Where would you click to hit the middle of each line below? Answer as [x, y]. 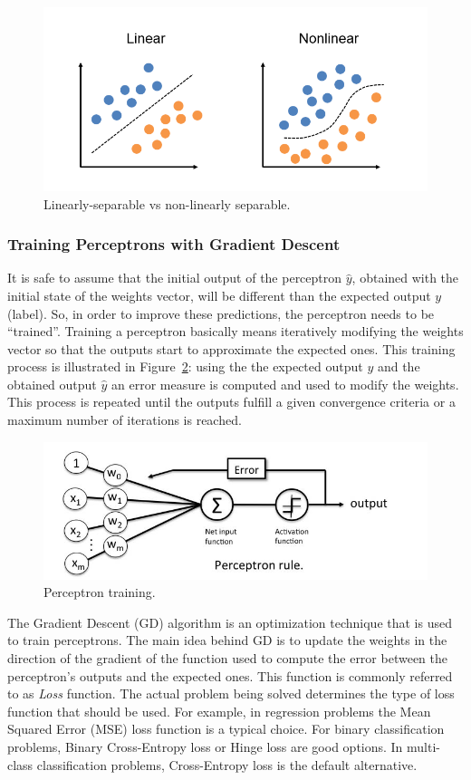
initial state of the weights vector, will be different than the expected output [219, 295]
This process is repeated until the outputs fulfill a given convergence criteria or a [231, 402]
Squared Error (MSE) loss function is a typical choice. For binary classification [226, 729]
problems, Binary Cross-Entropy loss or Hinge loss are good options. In [205, 746]
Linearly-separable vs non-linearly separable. [167, 203]
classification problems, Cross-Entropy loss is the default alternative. [227, 764]
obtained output [52, 384]
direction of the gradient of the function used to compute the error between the [227, 658]
